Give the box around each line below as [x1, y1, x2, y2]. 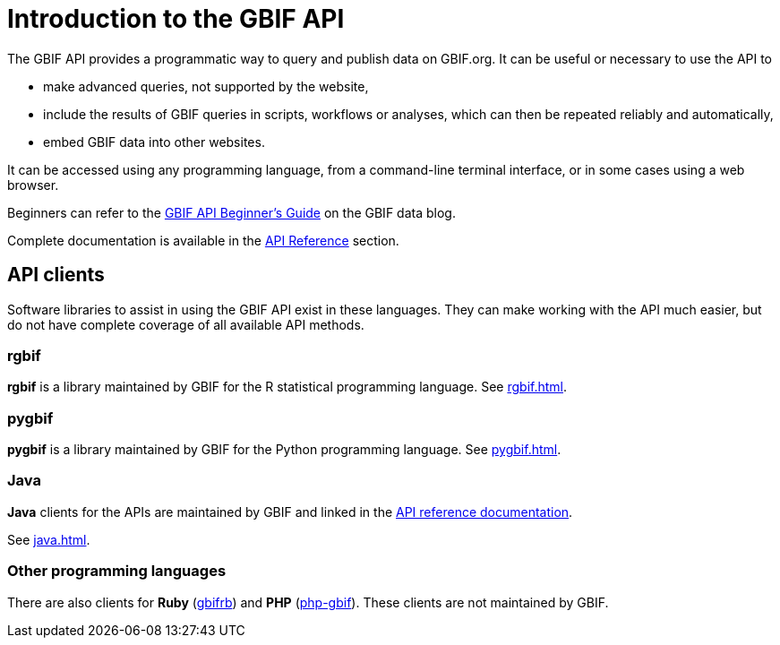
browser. [7, 176, 59, 193]
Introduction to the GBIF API [7, 4, 345, 34]
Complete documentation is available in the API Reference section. [7, 232, 399, 248]
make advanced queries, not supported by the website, [43, 78, 369, 94]
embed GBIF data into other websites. [43, 133, 265, 150]
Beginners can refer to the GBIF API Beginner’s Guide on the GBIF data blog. [7, 204, 456, 220]
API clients [7, 263, 105, 287]
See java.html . [7, 531, 90, 547]
